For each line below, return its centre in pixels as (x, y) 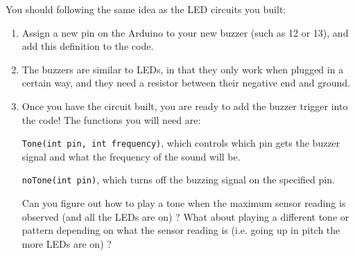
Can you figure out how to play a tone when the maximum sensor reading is (184, 203)
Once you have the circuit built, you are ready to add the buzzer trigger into (185, 106)
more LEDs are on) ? (67, 243)
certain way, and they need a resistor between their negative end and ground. (186, 83)
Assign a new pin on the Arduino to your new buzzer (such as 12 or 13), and (185, 32)
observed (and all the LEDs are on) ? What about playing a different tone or (185, 216)
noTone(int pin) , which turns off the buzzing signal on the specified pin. (178, 180)
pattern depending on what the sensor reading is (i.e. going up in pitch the (181, 230)
